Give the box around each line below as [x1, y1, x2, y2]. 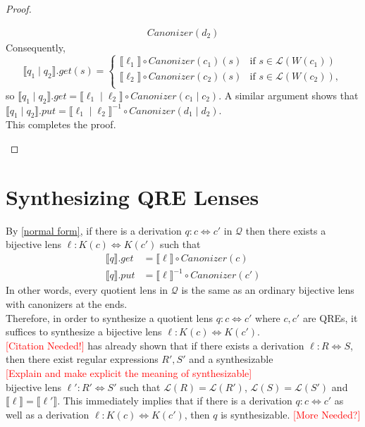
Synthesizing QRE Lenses [6, 182, 259, 211]
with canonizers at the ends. [6, 297, 128, 311]
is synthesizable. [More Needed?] [221, 407, 361, 421]
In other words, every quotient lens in [6, 283, 168, 297]
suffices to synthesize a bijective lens [6, 324, 162, 339]
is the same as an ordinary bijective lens [181, 283, 354, 297]
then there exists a [245, 223, 326, 237]
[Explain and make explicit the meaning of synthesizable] [6, 366, 252, 380]
